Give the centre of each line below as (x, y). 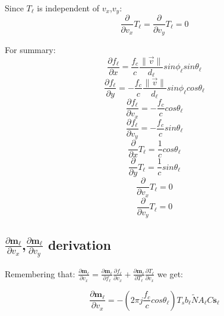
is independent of (68, 8)
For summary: (30, 49)
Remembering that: (40, 273)
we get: (170, 273)
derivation (79, 244)
